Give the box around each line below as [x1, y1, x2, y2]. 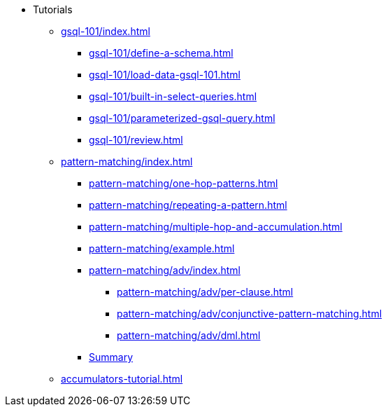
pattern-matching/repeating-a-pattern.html [89, 199, 287, 211]
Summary [89, 351, 134, 363]
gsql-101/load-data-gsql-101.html [89, 69, 240, 81]
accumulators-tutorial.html [61, 373, 183, 385]
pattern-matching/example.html [89, 242, 235, 254]
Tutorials [33, 4, 73, 15]
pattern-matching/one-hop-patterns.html [89, 177, 278, 189]
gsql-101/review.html [89, 134, 183, 146]
